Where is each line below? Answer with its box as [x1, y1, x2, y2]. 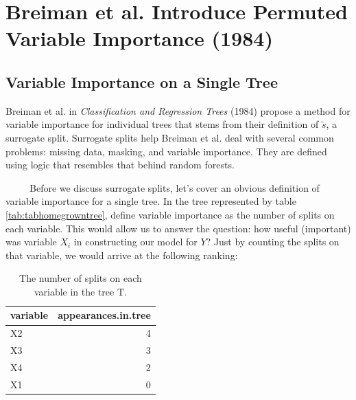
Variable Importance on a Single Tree [5, 71, 278, 92]
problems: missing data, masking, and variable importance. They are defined [5, 144, 327, 158]
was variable [5, 234, 57, 249]
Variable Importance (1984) [5, 24, 273, 52]
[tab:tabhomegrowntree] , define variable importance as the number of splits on [5, 207, 335, 221]
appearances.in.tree [58, 308, 151, 322]
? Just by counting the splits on [206, 234, 340, 249]
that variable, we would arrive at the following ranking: [5, 247, 238, 262]
